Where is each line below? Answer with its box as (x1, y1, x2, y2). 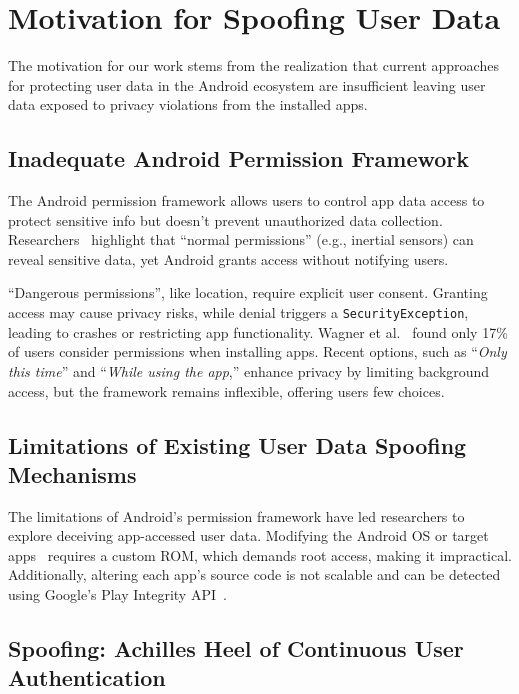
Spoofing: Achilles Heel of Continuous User (8, 633, 464, 664)
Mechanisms (8, 458, 137, 489)
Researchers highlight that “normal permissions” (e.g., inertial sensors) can (8, 229, 474, 250)
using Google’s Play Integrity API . (8, 584, 227, 605)
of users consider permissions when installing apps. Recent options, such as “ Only (8, 341, 507, 362)
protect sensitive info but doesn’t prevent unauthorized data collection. (8, 209, 443, 230)
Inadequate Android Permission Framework (8, 143, 470, 174)
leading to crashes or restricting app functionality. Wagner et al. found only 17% (8, 321, 508, 342)
